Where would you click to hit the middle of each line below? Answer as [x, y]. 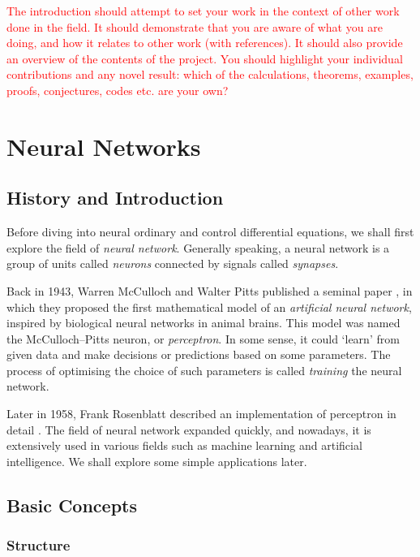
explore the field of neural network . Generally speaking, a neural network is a [198, 247]
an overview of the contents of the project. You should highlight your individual [205, 58]
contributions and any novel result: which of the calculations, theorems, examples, [210, 74]
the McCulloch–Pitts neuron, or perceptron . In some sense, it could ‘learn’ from [203, 338]
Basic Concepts [72, 505]
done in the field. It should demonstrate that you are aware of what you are [195, 26]
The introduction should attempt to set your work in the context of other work [203, 11]
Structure [39, 545]
